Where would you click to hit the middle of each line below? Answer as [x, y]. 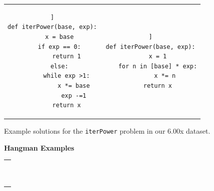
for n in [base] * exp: [158, 66]
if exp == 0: [59, 47]
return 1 [66, 57]
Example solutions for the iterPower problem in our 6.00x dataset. [107, 131]
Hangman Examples [39, 147]
